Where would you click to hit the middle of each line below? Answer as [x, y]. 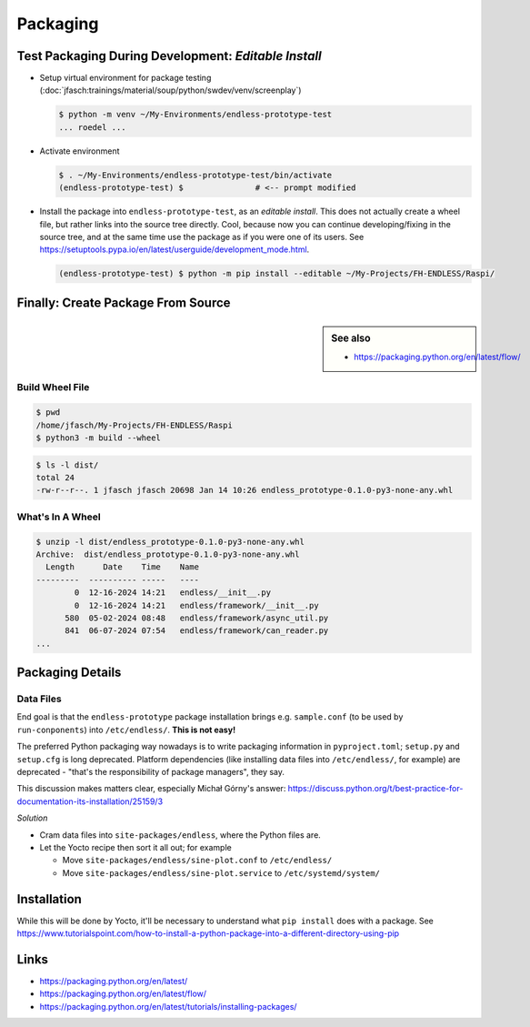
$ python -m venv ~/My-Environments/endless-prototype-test [195, 115]
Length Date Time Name [123, 567]
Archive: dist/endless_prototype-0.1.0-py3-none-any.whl [168, 554]
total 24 [55, 478]
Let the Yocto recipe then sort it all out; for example [135, 847]
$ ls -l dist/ [67, 465]
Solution [32, 818]
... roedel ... [92, 127]
